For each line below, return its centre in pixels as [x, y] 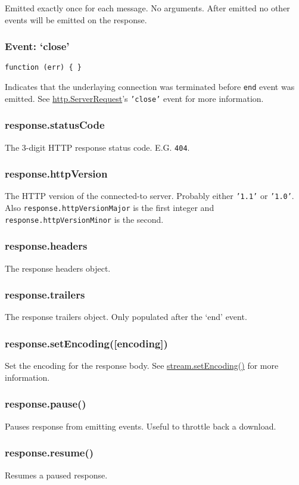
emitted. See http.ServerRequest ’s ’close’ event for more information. [134, 98]
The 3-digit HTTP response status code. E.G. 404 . [97, 147]
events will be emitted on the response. [76, 19]
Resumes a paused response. [56, 475]
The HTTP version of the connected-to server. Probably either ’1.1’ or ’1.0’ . [149, 196]
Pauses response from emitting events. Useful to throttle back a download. [141, 426]
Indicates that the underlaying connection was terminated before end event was [150, 87]
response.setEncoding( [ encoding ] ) [86, 343]
